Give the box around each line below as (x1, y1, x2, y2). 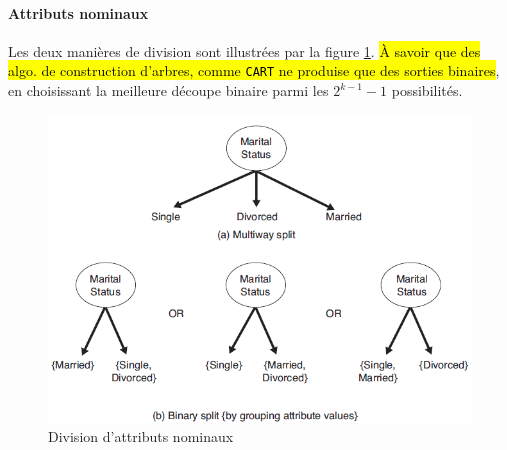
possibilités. (391, 80, 463, 101)
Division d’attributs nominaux (48, 426, 234, 447)
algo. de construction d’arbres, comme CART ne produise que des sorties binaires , (8, 60, 500, 81)
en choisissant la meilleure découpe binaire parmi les (8, 80, 329, 101)
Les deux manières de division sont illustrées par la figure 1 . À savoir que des (8, 40, 481, 61)
